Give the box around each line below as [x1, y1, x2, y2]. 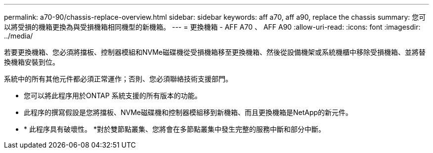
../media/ [4, 32, 33, 40]
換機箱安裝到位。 [4, 58, 59, 66]
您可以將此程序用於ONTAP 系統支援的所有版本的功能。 [24, 91, 202, 100]
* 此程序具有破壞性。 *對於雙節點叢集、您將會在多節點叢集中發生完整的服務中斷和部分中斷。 [24, 125, 325, 133]
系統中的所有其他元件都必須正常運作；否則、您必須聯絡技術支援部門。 [4, 75, 232, 83]
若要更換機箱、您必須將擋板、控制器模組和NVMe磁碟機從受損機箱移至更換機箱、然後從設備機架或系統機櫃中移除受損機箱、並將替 [4, 48, 426, 56]
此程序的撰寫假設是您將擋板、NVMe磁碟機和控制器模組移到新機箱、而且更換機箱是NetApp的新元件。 [24, 108, 353, 116]
